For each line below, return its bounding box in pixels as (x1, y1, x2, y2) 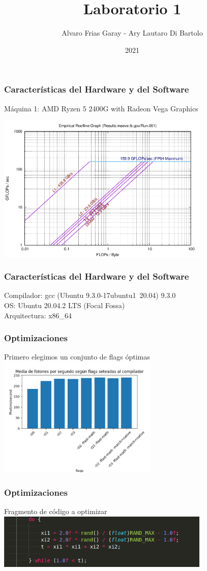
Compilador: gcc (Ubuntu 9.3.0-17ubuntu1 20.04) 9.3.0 (4, 290, 176, 300)
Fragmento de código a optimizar (4, 505, 107, 516)
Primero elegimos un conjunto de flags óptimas (4, 351, 150, 362)
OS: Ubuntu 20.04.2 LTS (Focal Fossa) (4, 299, 125, 310)
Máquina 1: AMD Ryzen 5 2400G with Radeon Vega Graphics (4, 103, 198, 113)
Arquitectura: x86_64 (4, 310, 72, 320)
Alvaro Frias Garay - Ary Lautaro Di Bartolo (62, 27, 203, 38)
